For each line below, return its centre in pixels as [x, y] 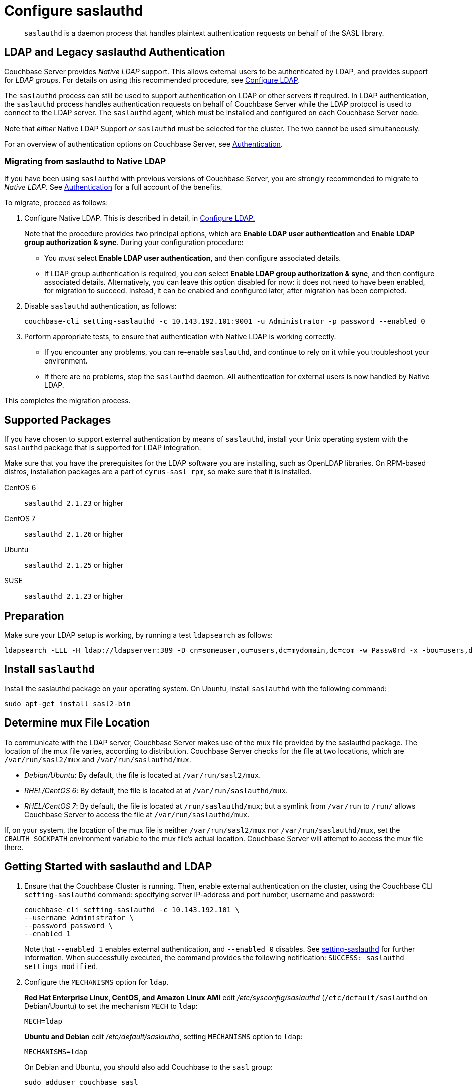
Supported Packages [58, 420]
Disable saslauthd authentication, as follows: [100, 306]
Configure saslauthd [74, 11]
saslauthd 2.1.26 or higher [74, 534]
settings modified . [61, 966]
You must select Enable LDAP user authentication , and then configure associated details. [193, 258]
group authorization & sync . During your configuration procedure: [134, 243]
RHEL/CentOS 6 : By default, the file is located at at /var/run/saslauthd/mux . [156, 790]
